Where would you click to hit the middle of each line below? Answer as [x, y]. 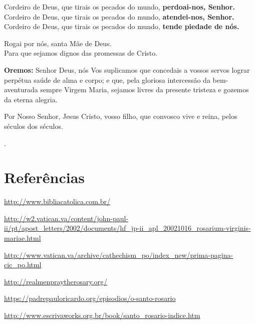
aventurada [21, 90]
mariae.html [23, 238]
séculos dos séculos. [34, 126]
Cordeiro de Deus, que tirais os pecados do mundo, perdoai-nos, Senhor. [119, 7]
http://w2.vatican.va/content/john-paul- [66, 218]
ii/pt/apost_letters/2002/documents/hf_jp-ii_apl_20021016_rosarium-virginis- [127, 228]
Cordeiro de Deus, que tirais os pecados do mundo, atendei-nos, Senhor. [119, 16]
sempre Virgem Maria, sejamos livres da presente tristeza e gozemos [145, 90]
